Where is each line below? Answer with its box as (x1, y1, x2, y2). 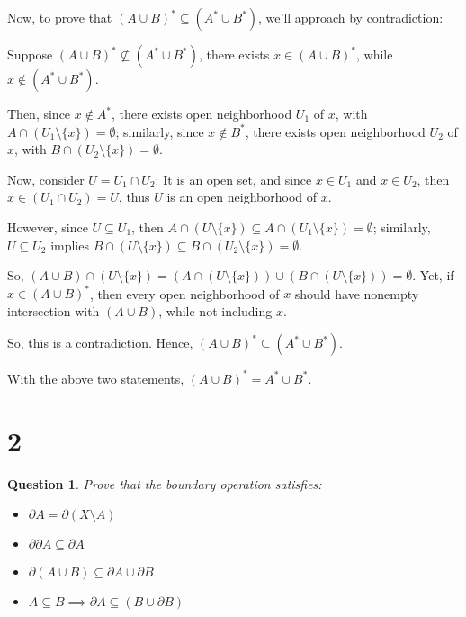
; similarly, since (115, 122, 204, 141)
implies (50, 235, 89, 254)
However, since (7, 217, 88, 236)
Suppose (7, 45, 53, 63)
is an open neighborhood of (166, 187, 318, 206)
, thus (118, 187, 150, 206)
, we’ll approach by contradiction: (258, 8, 444, 26)
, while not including (158, 301, 273, 320)
